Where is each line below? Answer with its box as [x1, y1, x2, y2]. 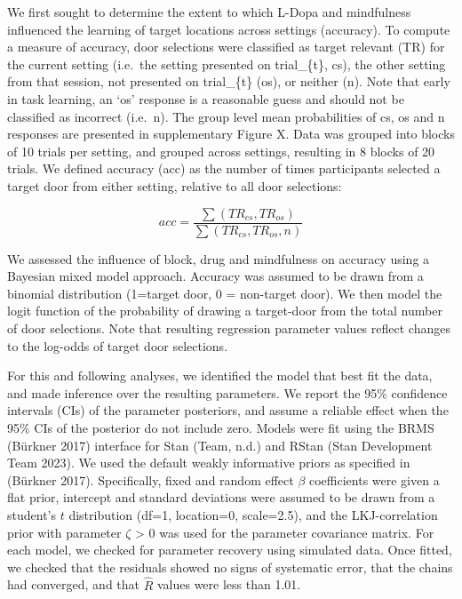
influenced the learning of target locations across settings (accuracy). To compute [7, 20, 450, 38]
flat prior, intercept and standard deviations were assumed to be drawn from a [7, 488, 435, 507]
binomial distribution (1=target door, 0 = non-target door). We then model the [7, 284, 442, 302]
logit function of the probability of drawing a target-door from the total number [7, 301, 442, 320]
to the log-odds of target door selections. [7, 336, 228, 355]
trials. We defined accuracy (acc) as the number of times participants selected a [7, 159, 441, 178]
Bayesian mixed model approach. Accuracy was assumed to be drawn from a [7, 267, 424, 285]
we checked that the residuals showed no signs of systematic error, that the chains [7, 557, 453, 576]
